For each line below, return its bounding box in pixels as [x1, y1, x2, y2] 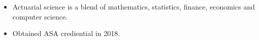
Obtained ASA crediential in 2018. [12, 28, 120, 38]
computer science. [12, 11, 68, 21]
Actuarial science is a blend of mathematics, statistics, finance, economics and [12, 1, 255, 11]
